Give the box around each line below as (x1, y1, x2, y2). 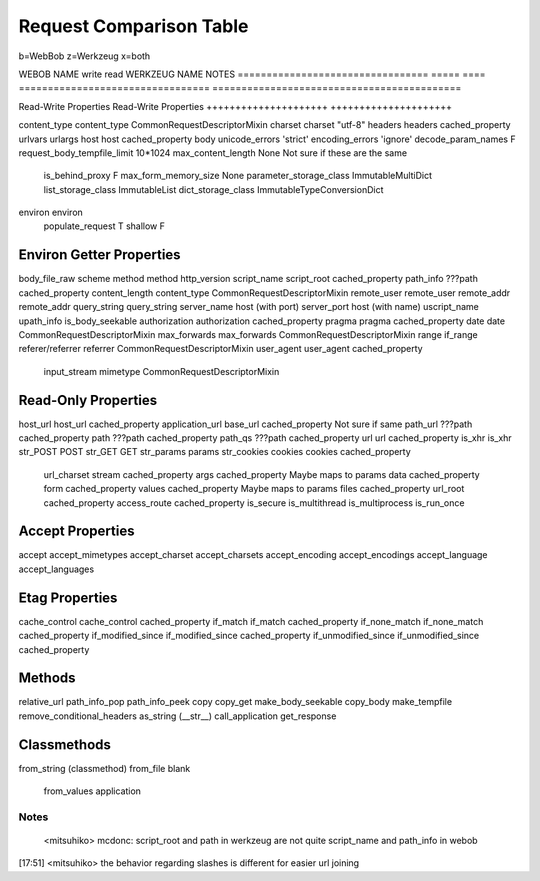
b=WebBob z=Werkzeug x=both (18, 50, 151, 62)
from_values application (43, 785, 142, 797)
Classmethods (18, 736, 112, 753)
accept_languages (18, 563, 95, 575)
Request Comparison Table (18, 15, 249, 37)
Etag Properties (18, 589, 118, 606)
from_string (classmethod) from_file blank (18, 762, 191, 774)
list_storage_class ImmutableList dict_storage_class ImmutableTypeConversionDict (43, 183, 384, 195)
